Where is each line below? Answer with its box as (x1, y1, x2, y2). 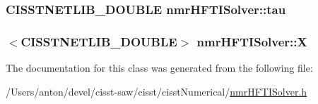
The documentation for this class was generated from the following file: (6, 60, 313, 75)
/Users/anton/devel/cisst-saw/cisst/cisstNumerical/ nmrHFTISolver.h (6, 84, 307, 98)
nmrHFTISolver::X (196, 32, 307, 50)
